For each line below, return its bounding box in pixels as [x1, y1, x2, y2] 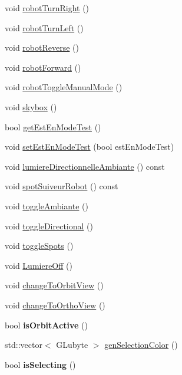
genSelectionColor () [104, 338, 178, 351]
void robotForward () [5, 61, 81, 73]
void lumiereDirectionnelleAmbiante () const [5, 160, 165, 172]
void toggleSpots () [5, 239, 74, 252]
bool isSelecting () [5, 358, 76, 370]
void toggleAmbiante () [5, 199, 88, 212]
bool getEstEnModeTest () [5, 120, 101, 133]
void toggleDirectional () [5, 219, 93, 232]
